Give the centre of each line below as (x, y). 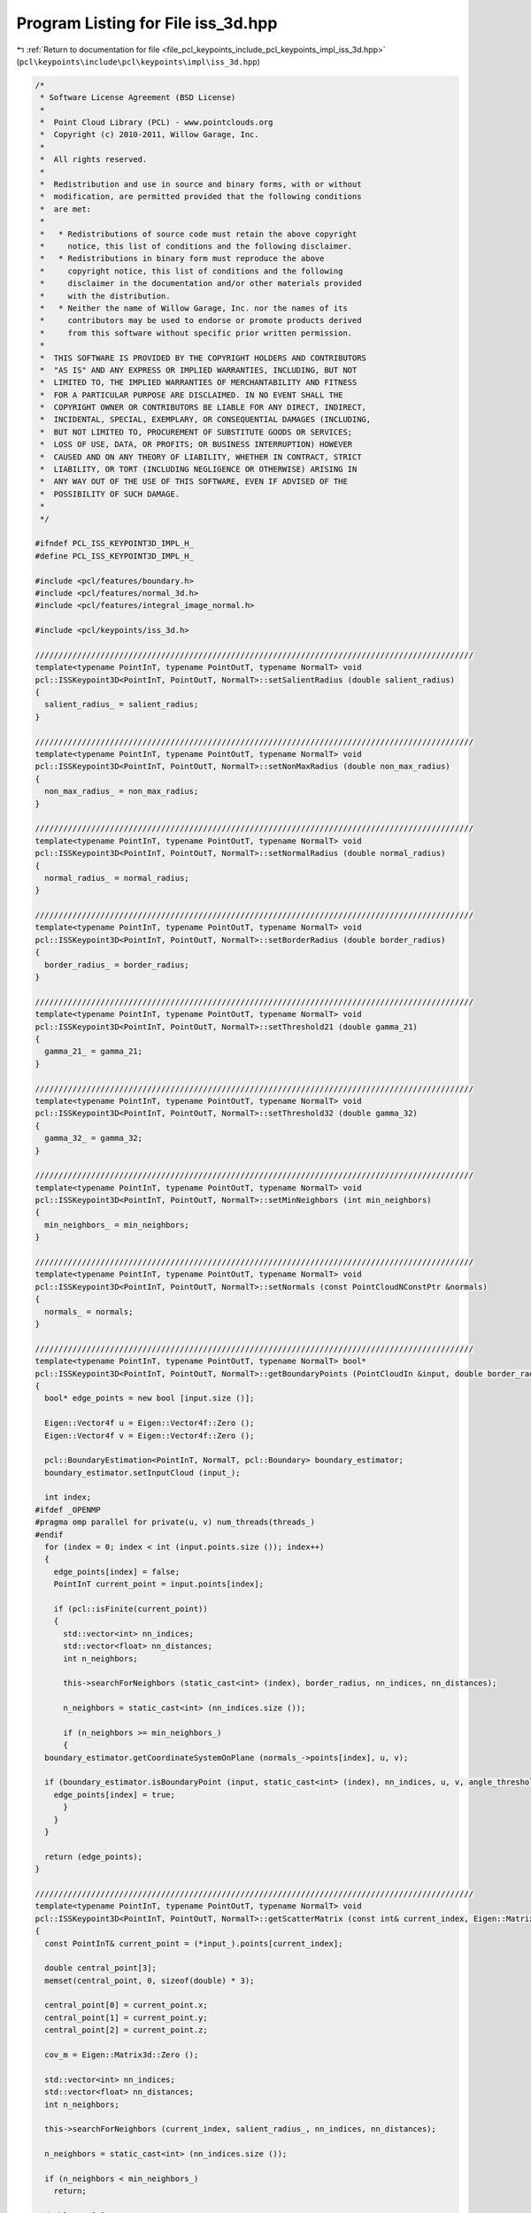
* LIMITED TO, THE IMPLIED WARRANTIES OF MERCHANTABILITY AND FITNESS (199, 382)
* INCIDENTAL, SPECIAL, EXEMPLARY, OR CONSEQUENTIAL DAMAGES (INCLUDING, (206, 420)
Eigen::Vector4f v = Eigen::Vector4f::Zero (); (150, 1435)
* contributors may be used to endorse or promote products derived (201, 320)
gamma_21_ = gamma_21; (94, 1052)
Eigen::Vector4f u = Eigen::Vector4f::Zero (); (150, 1423)
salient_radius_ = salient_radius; (122, 705)
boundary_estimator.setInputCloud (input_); (142, 1473)
